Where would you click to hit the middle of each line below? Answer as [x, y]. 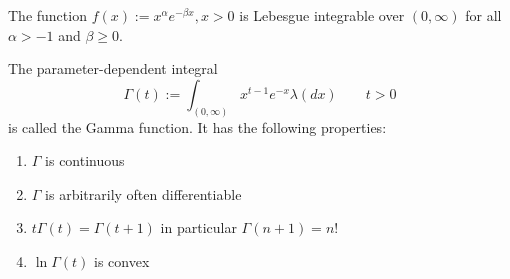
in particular [198, 227]
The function [47, 15]
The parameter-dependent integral [113, 68]
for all [483, 15]
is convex [122, 261]
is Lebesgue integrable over [322, 15]
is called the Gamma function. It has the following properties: [197, 126]
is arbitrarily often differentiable [143, 193]
